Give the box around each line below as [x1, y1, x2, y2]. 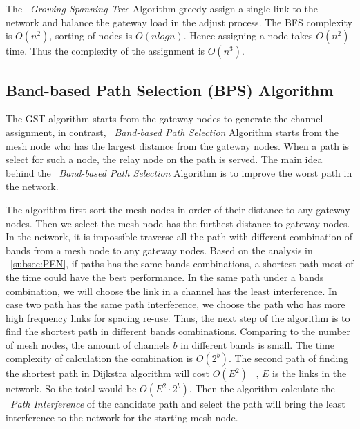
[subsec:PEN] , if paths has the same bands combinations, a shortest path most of [10, 256, 354, 271]
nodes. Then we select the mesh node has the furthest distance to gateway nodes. [6, 216, 350, 230]
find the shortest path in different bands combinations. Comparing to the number [6, 324, 351, 339]
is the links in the [272, 366, 347, 381]
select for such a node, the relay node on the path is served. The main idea [6, 152, 323, 166]
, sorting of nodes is [49, 28, 133, 43]
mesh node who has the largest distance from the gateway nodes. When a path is [6, 138, 350, 153]
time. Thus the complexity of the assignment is [6, 44, 205, 58]
